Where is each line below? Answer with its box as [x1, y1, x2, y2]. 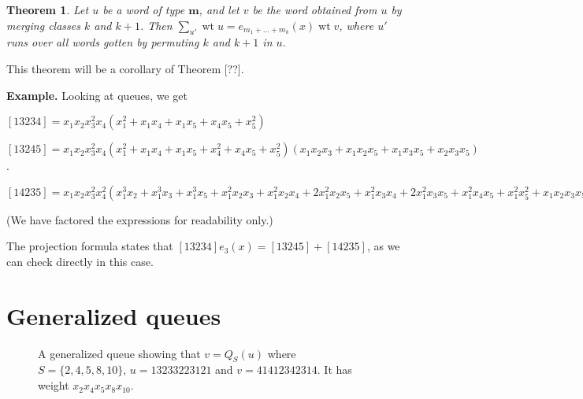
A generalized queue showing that [38, 345, 201, 361]
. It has [317, 361, 352, 378]
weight [38, 377, 69, 393]
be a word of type [102, 2, 185, 17]
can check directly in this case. [6, 253, 154, 269]
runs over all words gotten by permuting [6, 34, 199, 50]
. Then [139, 17, 173, 33]
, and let [199, 2, 240, 17]
